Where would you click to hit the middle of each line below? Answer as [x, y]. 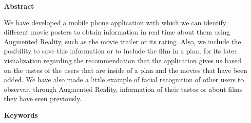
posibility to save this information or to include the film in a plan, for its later [121, 51]
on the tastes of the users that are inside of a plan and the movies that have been [126, 70]
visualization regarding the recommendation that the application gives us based [123, 60]
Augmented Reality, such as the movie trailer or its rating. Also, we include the [123, 41]
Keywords [21, 114]
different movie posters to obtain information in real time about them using [117, 32]
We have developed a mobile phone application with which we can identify [115, 22]
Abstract [19, 6]
